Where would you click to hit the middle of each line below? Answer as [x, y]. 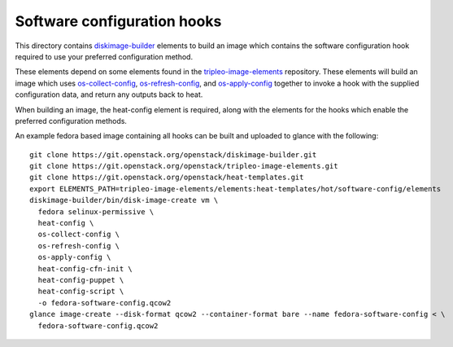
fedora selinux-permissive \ [96, 211]
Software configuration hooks [118, 21]
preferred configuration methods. [71, 121]
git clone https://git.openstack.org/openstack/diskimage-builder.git [173, 154]
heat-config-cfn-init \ [85, 268]
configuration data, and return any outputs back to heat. [109, 94]
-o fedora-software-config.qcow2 [105, 303]
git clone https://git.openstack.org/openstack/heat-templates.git [167, 178]
